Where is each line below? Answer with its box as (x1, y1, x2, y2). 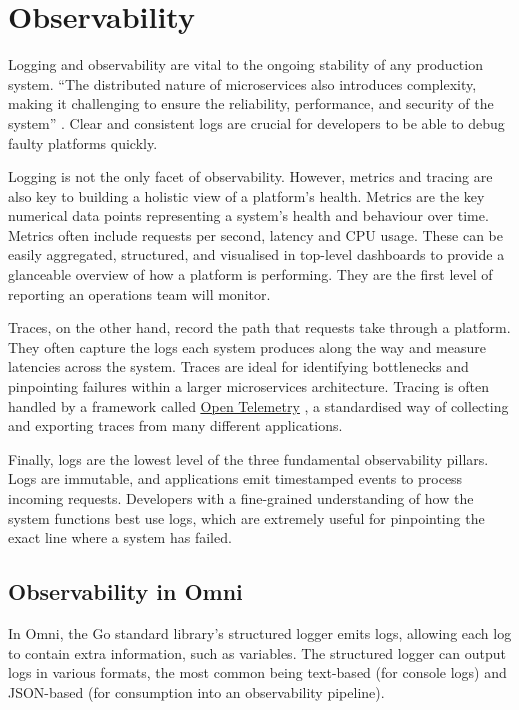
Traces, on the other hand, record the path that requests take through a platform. (8, 317, 511, 338)
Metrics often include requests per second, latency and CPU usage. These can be (8, 224, 504, 245)
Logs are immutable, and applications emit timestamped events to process (8, 468, 463, 489)
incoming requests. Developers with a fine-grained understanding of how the (8, 488, 474, 508)
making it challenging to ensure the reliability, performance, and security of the (8, 93, 494, 114)
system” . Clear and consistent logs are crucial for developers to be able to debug (8, 112, 505, 133)
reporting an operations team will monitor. (8, 283, 271, 304)
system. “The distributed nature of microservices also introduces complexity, (8, 73, 477, 94)
